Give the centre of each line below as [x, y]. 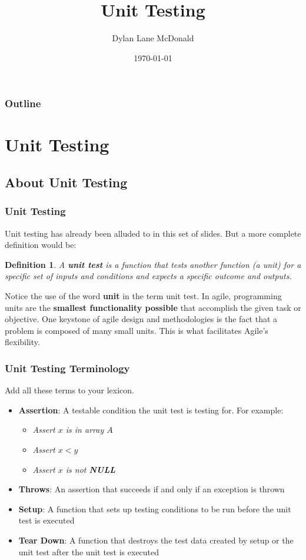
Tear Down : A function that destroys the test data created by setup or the [156, 540]
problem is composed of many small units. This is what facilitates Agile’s [137, 330]
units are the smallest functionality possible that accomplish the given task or [153, 307]
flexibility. [22, 342]
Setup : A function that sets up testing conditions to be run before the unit [155, 508]
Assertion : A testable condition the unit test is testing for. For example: [151, 410]
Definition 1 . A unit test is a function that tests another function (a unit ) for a [153, 264]
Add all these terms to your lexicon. [69, 390]
